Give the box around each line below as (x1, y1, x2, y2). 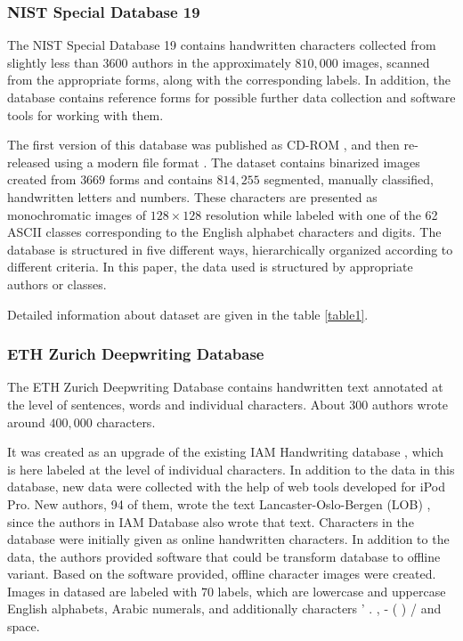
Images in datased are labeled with (7, 581, 198, 600)
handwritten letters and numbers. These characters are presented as (7, 187, 378, 206)
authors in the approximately (132, 53, 291, 71)
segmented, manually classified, (264, 170, 434, 189)
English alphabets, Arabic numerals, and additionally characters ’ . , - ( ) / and (7, 599, 442, 618)
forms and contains (109, 170, 213, 189)
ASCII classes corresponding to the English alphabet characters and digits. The (7, 223, 442, 241)
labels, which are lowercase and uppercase (217, 581, 446, 600)
